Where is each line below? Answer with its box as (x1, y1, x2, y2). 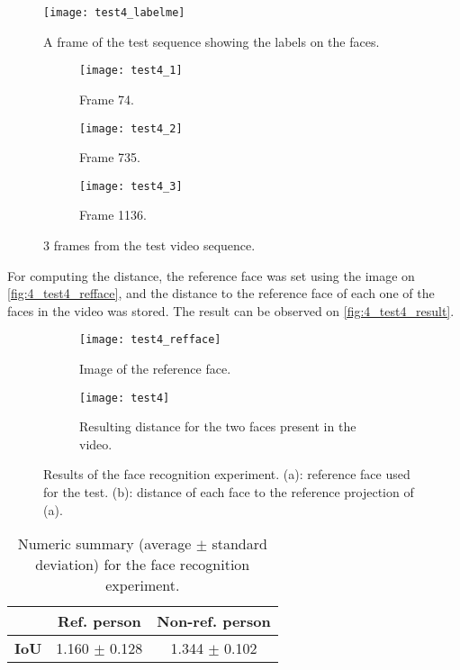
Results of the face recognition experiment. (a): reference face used (43, 465, 410, 484)
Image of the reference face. (79, 359, 231, 378)
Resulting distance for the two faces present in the (79, 417, 356, 436)
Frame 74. (79, 89, 134, 108)
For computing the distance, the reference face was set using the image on (7, 266, 415, 285)
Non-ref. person (157, 611, 271, 632)
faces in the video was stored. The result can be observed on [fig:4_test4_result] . (7, 301, 455, 320)
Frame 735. (79, 148, 140, 167)
